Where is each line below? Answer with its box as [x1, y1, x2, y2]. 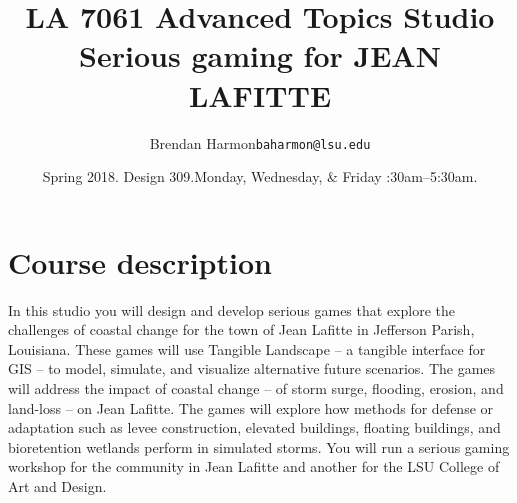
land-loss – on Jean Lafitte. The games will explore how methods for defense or [8, 397, 494, 418]
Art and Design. [8, 476, 107, 497]
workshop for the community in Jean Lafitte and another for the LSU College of [8, 456, 500, 477]
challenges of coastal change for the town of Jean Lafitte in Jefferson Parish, [8, 319, 475, 340]
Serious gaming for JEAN [79, 35, 441, 76]
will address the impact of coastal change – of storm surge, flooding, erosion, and [8, 378, 504, 399]
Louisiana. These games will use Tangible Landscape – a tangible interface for [8, 338, 486, 359]
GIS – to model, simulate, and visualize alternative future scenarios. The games [8, 358, 496, 379]
